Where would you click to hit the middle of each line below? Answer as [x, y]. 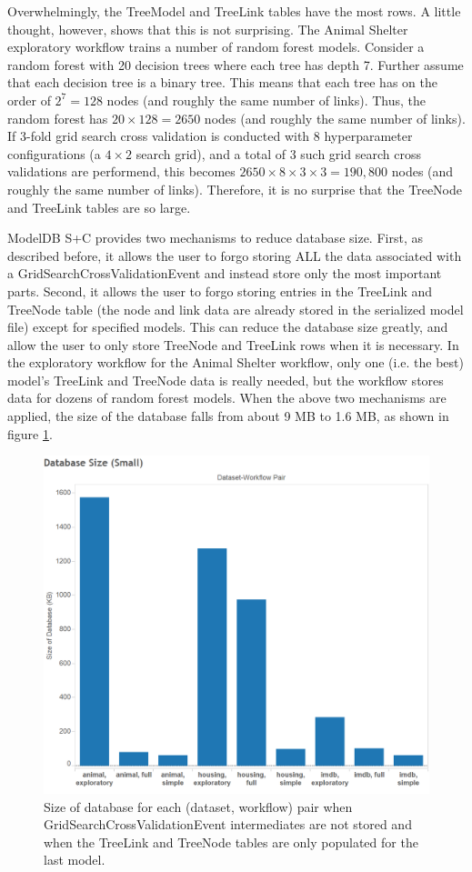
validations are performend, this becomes [121, 171]
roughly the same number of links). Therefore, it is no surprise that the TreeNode [235, 189]
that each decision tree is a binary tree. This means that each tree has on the [222, 82]
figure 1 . [30, 433]
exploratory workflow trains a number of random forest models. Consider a [216, 47]
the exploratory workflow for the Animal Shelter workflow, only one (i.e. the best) [236, 362]
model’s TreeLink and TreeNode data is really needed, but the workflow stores [226, 380]
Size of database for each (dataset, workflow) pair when [198, 806]
